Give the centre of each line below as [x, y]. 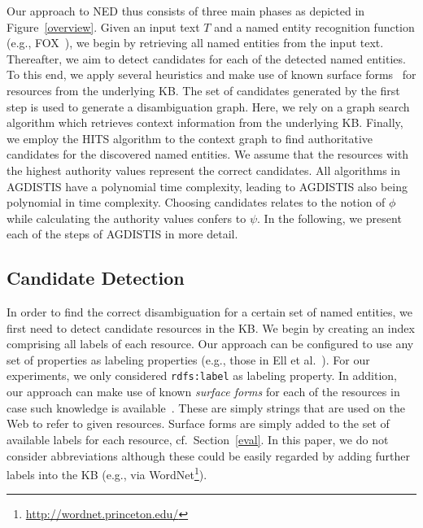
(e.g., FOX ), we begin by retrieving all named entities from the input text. [195, 43]
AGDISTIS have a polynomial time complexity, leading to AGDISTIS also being [207, 186]
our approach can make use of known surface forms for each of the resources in [203, 392]
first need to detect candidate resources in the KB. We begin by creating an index [211, 327]
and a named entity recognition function [314, 26]
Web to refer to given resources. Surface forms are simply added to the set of [198, 423]
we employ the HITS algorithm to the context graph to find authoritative [190, 138]
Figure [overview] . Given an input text [103, 26]
